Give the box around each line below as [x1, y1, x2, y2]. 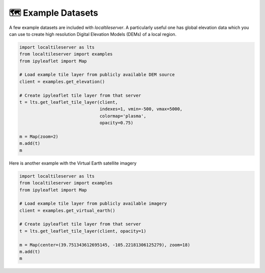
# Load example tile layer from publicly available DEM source [19, 72, 175, 78]
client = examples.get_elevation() [19, 79, 105, 84]
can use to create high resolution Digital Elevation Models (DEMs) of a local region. [9, 31, 177, 37]
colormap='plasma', [99, 113, 147, 119]
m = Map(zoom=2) [19, 134, 59, 139]
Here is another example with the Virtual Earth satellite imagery [9, 160, 137, 166]
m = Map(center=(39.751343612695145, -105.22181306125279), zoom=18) [19, 242, 190, 247]
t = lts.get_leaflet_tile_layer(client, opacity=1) [19, 228, 147, 234]
